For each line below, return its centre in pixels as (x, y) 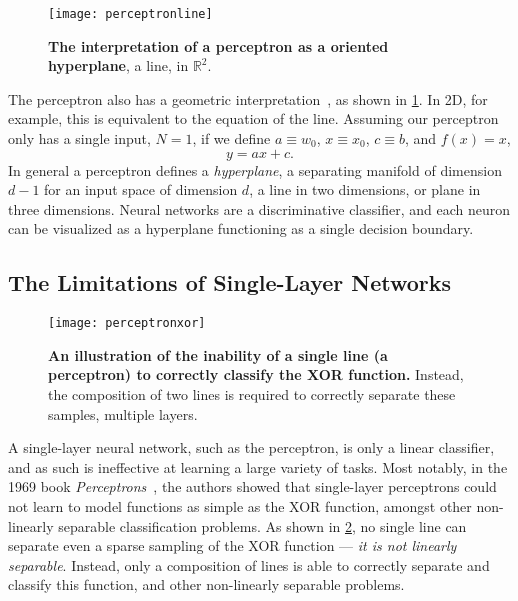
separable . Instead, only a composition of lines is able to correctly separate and (249, 564)
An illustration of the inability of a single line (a (218, 354)
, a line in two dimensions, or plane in (365, 189)
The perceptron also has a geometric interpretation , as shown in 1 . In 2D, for (248, 98)
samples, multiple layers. (123, 413)
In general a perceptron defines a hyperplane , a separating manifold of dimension (255, 169)
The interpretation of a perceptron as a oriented (218, 45)
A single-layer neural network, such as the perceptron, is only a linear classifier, (251, 447)
